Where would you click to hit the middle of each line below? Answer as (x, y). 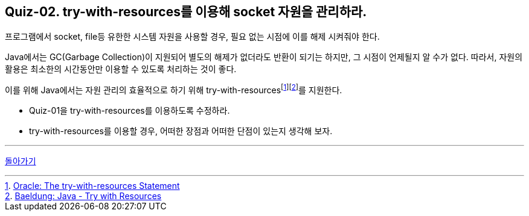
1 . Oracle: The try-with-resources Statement (92, 186)
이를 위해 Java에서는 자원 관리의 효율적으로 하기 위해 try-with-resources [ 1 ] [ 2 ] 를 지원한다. (174, 89)
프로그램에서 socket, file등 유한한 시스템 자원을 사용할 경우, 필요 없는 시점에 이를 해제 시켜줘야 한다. (192, 37)
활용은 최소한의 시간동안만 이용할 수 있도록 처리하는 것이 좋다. (121, 69)
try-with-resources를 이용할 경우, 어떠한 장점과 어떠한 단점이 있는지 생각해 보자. (181, 131)
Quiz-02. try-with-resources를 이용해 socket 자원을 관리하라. (186, 12)
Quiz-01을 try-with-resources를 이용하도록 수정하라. (130, 111)
